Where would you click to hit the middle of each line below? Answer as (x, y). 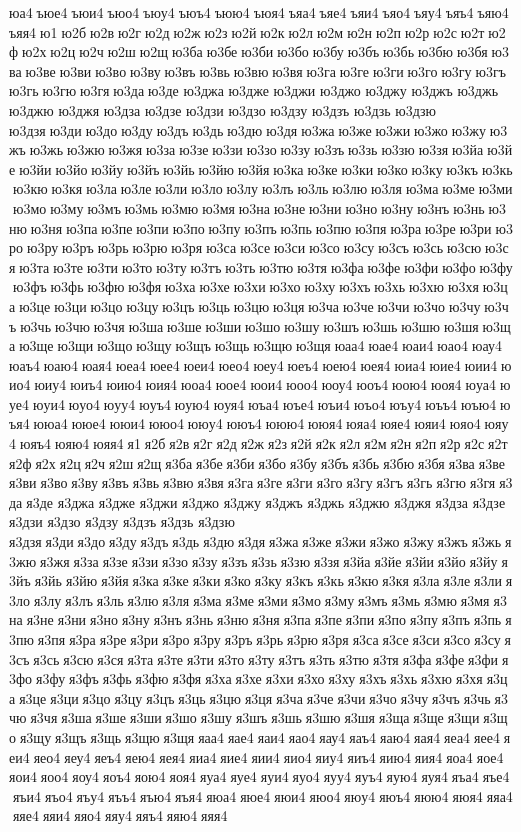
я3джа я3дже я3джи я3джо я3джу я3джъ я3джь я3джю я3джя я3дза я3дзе (281, 501)
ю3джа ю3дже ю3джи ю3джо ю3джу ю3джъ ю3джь (341, 90)
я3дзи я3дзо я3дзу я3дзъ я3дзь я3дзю (122, 521)
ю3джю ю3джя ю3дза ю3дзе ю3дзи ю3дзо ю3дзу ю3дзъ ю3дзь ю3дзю (223, 109)
